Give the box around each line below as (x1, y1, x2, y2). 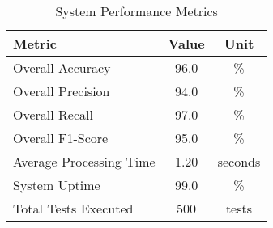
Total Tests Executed (13, 199, 134, 217)
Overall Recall (13, 105, 93, 124)
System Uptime (13, 175, 100, 194)
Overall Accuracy (13, 58, 111, 77)
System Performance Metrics (55, 2, 218, 20)
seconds (217, 152, 261, 171)
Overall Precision (13, 82, 110, 100)
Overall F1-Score (13, 129, 109, 147)
